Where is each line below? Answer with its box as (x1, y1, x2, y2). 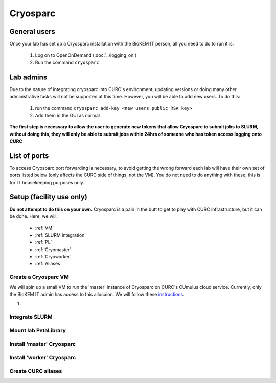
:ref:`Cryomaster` (35, 246, 72, 253)
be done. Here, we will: (9, 213, 58, 219)
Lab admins (9, 73, 48, 81)
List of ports (9, 151, 49, 160)
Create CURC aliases (9, 368, 62, 375)
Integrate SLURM (9, 313, 53, 321)
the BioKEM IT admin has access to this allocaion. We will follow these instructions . (9, 291, 185, 297)
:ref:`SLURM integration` (35, 232, 86, 238)
